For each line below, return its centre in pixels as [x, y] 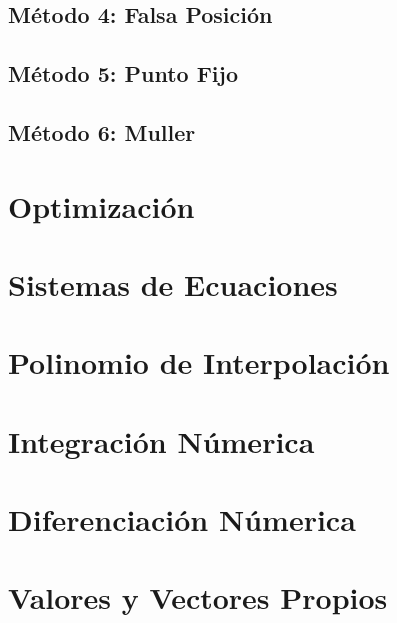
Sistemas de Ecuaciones [173, 283]
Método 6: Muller [102, 131]
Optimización [101, 205]
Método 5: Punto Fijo [123, 73]
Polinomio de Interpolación [199, 362]
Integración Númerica [161, 440]
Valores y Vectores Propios [198, 597]
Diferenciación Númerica [182, 519]
